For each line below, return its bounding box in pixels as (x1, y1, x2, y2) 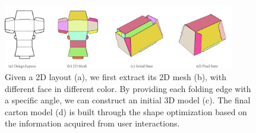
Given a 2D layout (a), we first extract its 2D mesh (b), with (5, 70, 226, 83)
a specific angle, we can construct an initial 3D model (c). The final (5, 94, 251, 106)
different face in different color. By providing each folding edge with (5, 82, 251, 94)
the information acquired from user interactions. (5, 117, 180, 129)
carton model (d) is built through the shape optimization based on (5, 105, 247, 118)
